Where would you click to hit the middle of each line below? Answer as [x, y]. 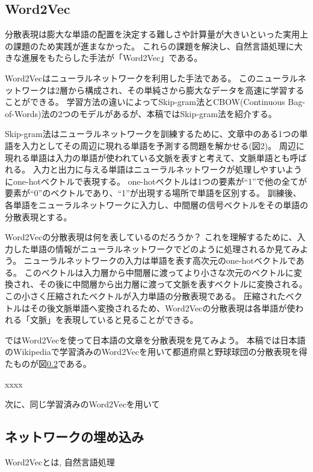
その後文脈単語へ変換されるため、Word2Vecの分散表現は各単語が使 [163, 308]
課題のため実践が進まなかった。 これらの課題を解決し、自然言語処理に [153, 46]
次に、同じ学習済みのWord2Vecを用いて [82, 404]
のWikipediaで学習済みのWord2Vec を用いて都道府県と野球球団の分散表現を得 [156, 352]
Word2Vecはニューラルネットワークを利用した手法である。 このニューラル [151, 78]
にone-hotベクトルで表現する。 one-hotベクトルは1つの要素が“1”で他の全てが [156, 181]
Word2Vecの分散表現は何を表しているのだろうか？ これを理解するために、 [151, 237]
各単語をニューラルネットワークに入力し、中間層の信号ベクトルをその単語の [156, 204]
